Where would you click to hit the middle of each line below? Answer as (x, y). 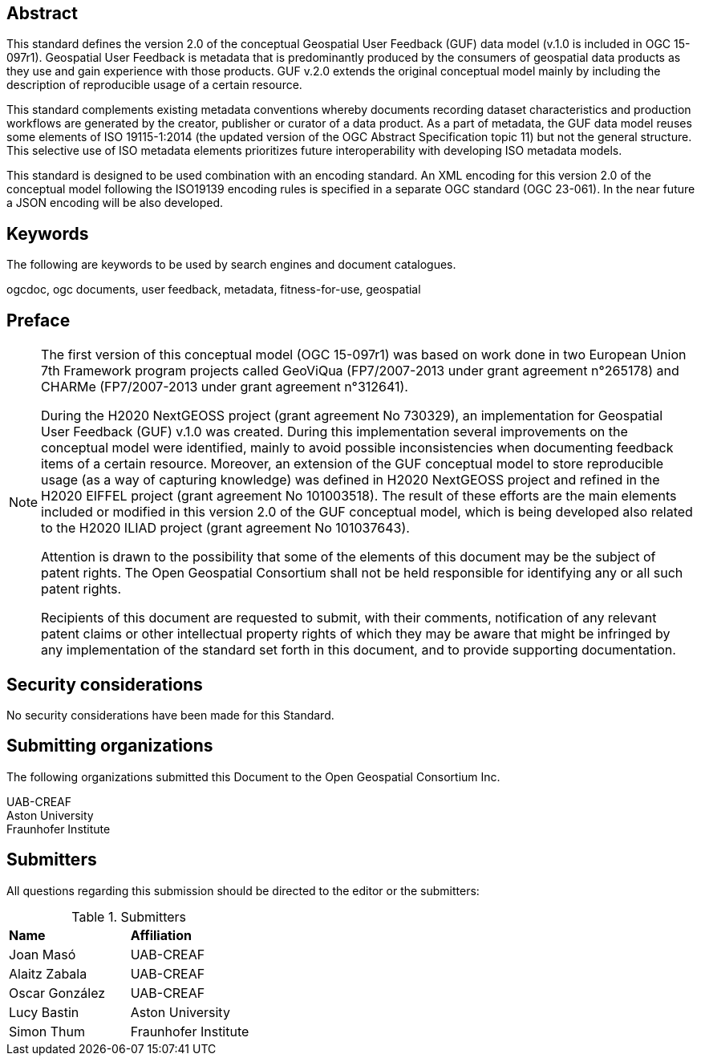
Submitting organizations (110, 746)
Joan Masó (43, 954)
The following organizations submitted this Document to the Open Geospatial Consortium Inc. (253, 776)
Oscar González (57, 993)
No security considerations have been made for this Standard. (170, 715)
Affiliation (161, 935)
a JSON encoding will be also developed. (115, 203)
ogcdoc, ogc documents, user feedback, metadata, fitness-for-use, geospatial (214, 290)
